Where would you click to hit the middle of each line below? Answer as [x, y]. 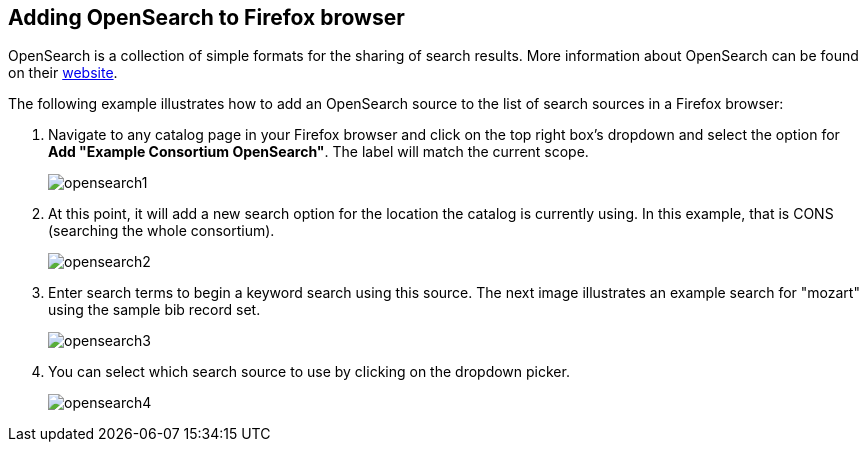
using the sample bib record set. [154, 310]
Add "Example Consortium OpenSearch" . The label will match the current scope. [318, 152]
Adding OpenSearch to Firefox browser [206, 17]
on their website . [63, 73]
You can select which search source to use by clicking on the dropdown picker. [309, 372]
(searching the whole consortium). [161, 231]
